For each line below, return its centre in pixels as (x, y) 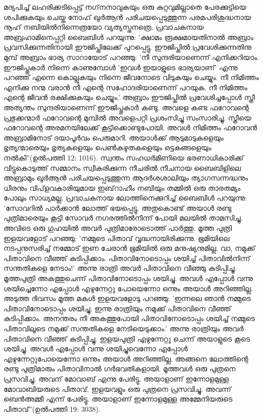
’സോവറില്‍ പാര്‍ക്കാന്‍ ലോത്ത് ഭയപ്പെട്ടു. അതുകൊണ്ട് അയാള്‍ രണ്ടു (118, 207)
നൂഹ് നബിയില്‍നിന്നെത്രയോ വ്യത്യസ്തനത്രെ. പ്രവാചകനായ (104, 27)
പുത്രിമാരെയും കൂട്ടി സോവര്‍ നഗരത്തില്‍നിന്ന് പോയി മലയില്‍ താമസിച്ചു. (123, 218)
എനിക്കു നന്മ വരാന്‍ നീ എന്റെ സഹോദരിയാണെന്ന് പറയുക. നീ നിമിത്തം (126, 87)
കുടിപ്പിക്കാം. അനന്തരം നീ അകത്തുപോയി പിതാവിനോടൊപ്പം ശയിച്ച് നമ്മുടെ (129, 318)
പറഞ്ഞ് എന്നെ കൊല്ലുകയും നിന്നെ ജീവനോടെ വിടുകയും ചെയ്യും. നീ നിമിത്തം (131, 77)
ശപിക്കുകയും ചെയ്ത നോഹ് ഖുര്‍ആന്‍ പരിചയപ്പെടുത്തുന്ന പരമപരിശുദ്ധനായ (127, 17)
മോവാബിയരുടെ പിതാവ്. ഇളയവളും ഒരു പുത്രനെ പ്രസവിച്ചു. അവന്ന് (117, 389)
